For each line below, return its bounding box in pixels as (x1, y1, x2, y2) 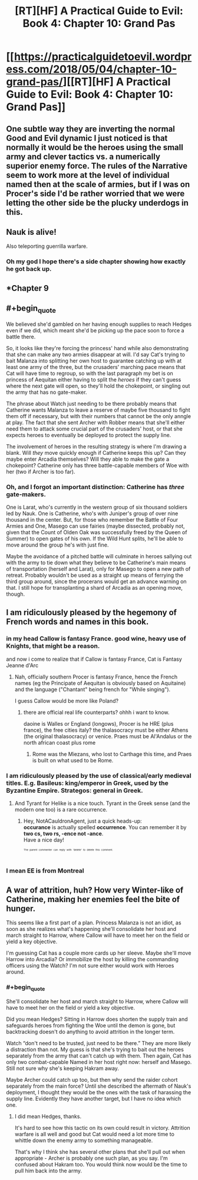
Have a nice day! (23, 836, 65, 843)
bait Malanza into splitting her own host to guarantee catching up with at (6, 357, 181, 364)
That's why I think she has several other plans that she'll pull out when (14, 1148, 186, 1155)
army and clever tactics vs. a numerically (6, 151, 161, 161)
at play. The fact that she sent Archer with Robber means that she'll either (6, 419, 185, 426)
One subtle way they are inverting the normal (6, 124, 176, 134)
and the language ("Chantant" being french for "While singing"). (14, 686, 171, 693)
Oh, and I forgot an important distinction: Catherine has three (6, 483, 184, 491)
